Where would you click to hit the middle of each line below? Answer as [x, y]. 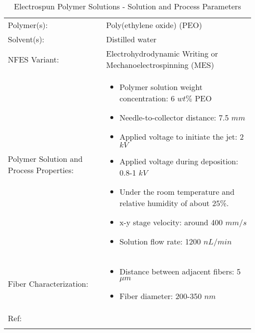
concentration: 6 [147, 98]
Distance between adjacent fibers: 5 [180, 271]
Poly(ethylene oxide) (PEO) [154, 25]
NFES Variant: [34, 59]
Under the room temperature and [177, 192]
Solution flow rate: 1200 [160, 241]
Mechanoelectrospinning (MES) [160, 65]
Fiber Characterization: [48, 284]
